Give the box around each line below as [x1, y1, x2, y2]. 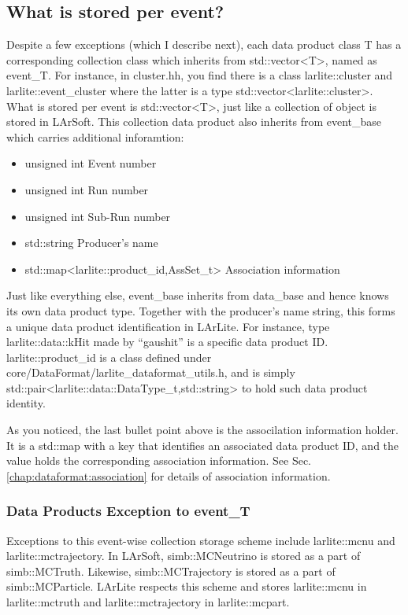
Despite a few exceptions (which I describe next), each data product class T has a [6, 36, 402, 53]
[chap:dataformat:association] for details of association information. [6, 467, 331, 484]
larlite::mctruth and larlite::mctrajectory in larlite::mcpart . [6, 594, 290, 610]
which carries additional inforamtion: [6, 128, 184, 145]
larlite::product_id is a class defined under [6, 348, 212, 365]
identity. [6, 395, 46, 411]
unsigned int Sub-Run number [24, 208, 171, 224]
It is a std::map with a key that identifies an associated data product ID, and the [6, 436, 399, 453]
